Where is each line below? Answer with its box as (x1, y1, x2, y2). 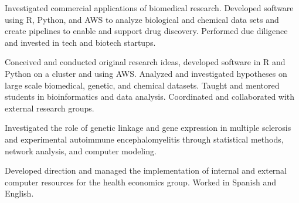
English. (5, 187, 34, 199)
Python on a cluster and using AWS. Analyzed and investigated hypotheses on (5, 67, 287, 79)
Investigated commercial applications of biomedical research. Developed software (5, 2, 294, 13)
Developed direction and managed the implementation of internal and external (5, 164, 287, 177)
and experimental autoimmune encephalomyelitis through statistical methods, (5, 133, 284, 145)
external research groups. (5, 101, 94, 114)
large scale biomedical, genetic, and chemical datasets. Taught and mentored (5, 79, 280, 91)
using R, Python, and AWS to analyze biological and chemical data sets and (5, 13, 279, 25)
